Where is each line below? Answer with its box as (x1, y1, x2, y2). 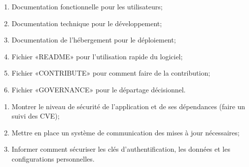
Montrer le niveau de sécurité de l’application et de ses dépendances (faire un (11, 101, 246, 111)
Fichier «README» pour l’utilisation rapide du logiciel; (11, 51, 183, 61)
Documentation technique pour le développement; (11, 18, 162, 28)
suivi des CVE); (11, 111, 60, 121)
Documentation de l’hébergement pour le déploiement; (11, 35, 176, 45)
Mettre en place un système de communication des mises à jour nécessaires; (11, 127, 240, 137)
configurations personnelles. (11, 153, 95, 164)
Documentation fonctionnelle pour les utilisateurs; (11, 1, 163, 11)
